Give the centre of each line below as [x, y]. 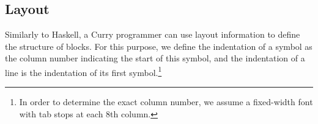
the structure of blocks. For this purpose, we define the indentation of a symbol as [159, 46]
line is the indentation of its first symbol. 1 [83, 71]
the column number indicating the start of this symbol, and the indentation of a [155, 58]
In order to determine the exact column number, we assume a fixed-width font [166, 101]
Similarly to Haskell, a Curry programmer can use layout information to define [153, 34]
